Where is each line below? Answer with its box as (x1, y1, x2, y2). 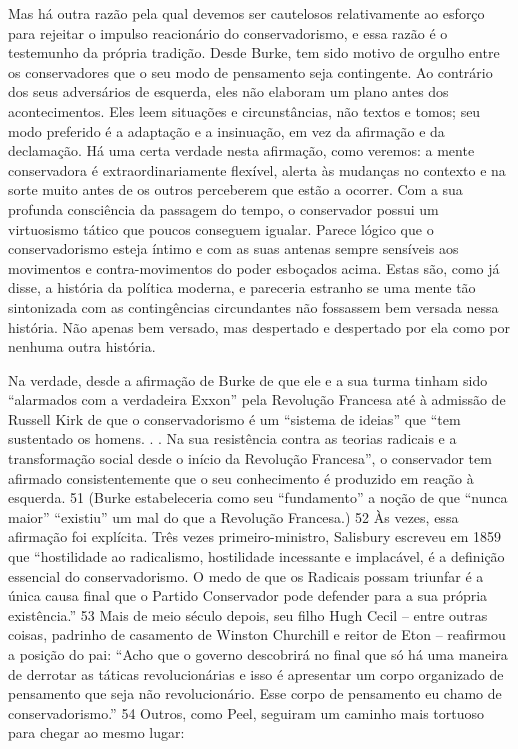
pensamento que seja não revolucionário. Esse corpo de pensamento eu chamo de (8, 683, 502, 704)
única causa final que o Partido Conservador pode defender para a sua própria (8, 585, 488, 606)
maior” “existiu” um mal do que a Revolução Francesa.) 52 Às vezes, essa (8, 506, 459, 527)
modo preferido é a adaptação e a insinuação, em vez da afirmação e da (8, 120, 445, 141)
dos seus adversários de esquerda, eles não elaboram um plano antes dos (8, 81, 449, 102)
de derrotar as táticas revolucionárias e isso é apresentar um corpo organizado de (8, 663, 504, 684)
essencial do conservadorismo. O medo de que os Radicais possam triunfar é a (8, 565, 484, 586)
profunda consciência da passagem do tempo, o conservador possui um (8, 198, 439, 219)
